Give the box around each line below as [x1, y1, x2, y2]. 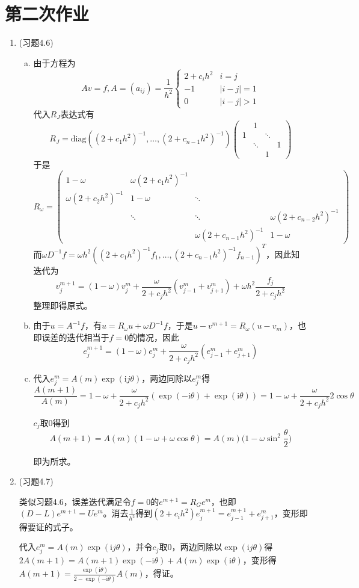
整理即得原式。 [33, 299, 93, 311]
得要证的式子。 [19, 520, 78, 533]
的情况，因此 [129, 330, 180, 343]
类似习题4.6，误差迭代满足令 [19, 495, 131, 507]
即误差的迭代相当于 [33, 330, 109, 343]
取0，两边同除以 [159, 540, 222, 553]
